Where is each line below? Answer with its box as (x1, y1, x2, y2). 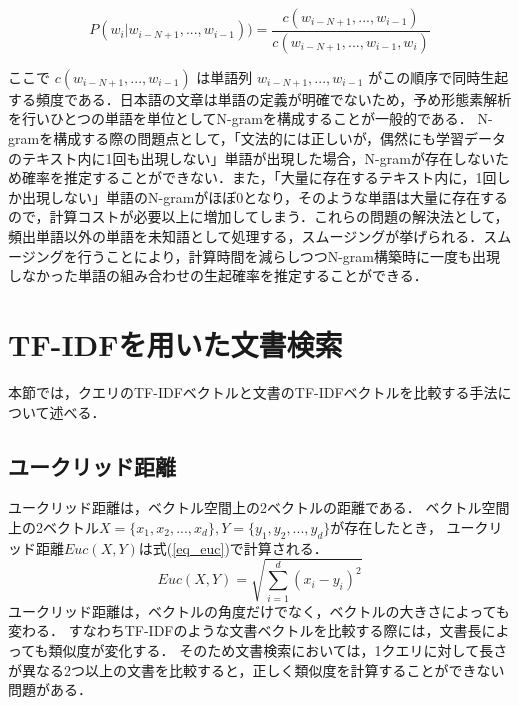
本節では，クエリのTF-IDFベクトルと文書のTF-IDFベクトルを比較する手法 (8, 381, 498, 402)
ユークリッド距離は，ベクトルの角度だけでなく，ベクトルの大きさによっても (8, 600, 510, 621)
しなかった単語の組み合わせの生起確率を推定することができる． (8, 265, 428, 286)
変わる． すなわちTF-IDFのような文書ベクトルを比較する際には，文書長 (8, 620, 482, 641)
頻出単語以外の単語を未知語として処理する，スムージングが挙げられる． (8, 226, 484, 247)
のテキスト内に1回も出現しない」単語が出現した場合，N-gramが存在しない (8, 147, 495, 168)
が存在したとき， (330, 516, 442, 537)
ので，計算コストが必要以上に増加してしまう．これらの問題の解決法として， (8, 206, 509, 227)
